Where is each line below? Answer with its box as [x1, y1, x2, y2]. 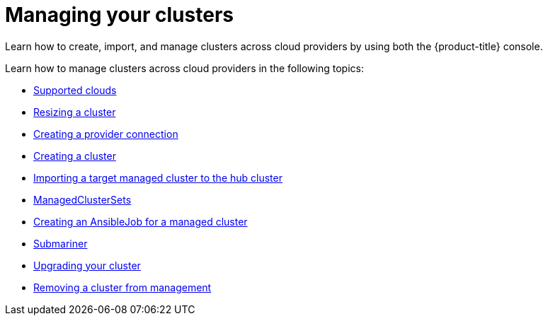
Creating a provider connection [33, 127, 178, 140]
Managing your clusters [5, 3, 234, 27]
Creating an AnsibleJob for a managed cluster [33, 215, 248, 228]
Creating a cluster [33, 149, 116, 162]
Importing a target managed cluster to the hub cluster [33, 171, 282, 184]
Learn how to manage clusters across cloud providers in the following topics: [5, 62, 364, 74]
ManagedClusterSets [33, 193, 132, 206]
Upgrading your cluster [33, 259, 141, 272]
